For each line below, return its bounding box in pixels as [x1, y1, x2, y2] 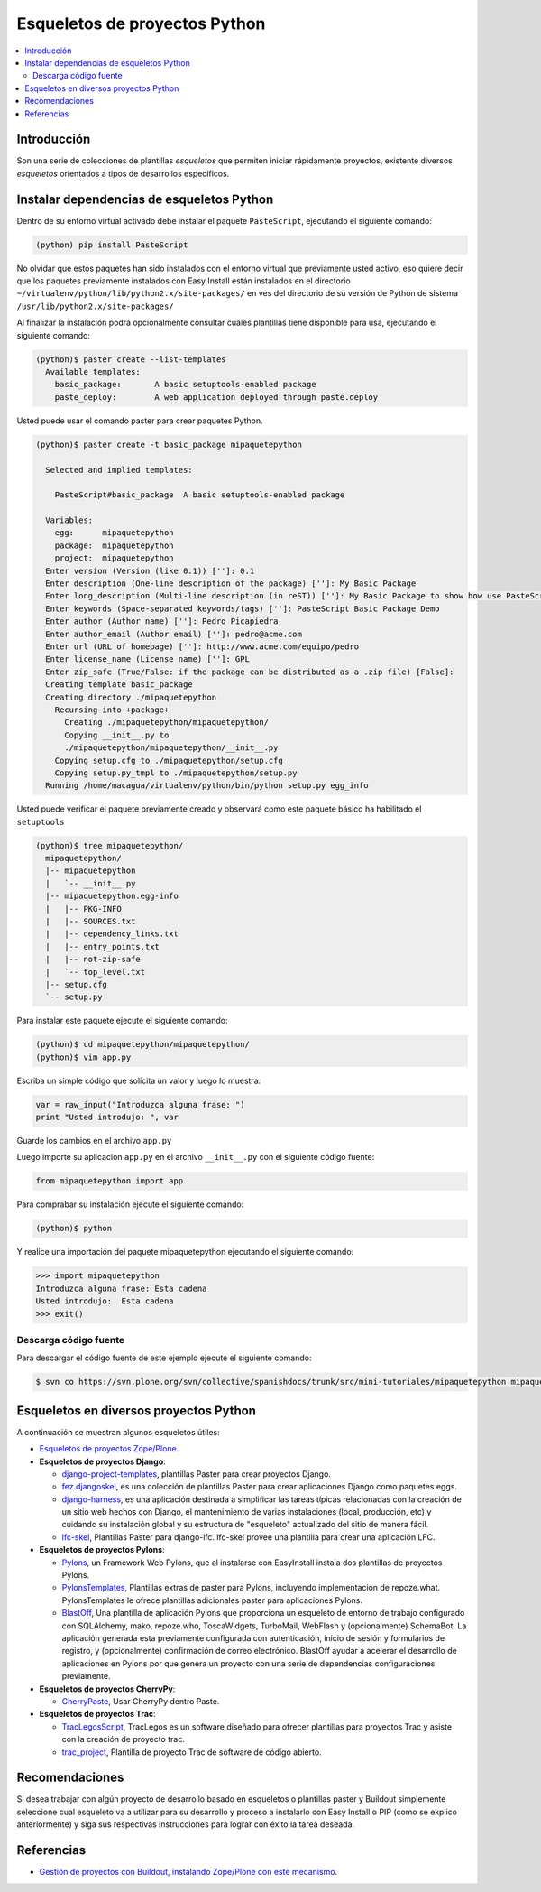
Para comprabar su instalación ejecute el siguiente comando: [16, 1199, 244, 1210]
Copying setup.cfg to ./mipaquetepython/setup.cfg [54, 755, 283, 765]
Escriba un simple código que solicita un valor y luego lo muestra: [16, 1075, 261, 1086]
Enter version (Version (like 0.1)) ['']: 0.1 [45, 565, 255, 576]
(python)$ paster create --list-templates [35, 354, 226, 365]
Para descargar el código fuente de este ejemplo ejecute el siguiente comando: [16, 1352, 312, 1363]
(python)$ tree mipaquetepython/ [35, 840, 184, 850]
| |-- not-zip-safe [45, 954, 142, 965]
